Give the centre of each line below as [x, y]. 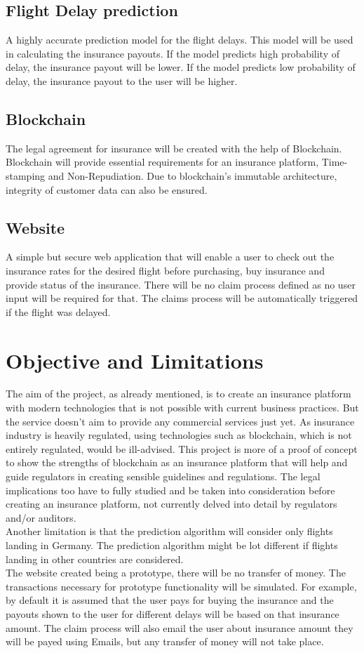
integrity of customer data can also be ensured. [107, 189]
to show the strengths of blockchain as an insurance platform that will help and [177, 462]
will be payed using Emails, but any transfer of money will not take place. [165, 641]
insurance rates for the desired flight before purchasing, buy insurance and [165, 270]
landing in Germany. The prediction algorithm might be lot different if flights [172, 545]
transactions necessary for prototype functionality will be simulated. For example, [181, 586]
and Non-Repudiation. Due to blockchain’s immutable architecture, [193, 175]
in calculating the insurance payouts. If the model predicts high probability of [173, 53]
